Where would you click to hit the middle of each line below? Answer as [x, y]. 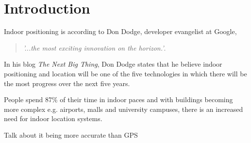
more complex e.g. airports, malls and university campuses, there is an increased [124, 109]
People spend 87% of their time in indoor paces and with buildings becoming [118, 99]
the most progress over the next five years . [67, 83]
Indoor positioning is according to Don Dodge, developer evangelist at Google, [120, 31]
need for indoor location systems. [53, 118]
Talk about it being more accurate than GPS [71, 134]
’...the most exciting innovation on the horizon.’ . [94, 47]
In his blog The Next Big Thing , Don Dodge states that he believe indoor [113, 64]
